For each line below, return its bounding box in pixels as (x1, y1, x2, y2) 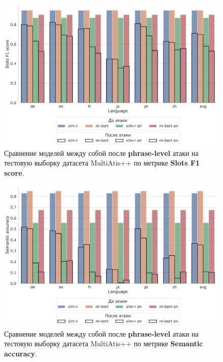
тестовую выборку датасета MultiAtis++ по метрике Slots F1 (4, 157, 200, 168)
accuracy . (4, 348, 38, 358)
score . (4, 167, 24, 178)
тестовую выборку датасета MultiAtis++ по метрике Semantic (4, 338, 203, 349)
